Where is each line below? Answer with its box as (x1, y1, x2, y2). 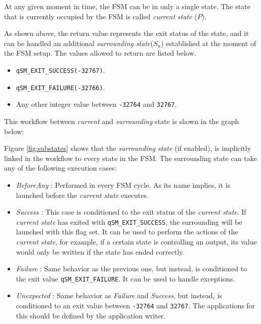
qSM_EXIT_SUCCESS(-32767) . (16, 64, 105, 75)
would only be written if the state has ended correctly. (16, 246, 185, 257)
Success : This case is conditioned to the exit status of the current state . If (16, 207, 246, 217)
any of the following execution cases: (4, 163, 117, 173)
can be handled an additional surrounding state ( (4, 37, 153, 48)
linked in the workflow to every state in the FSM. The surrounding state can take (4, 152, 257, 163)
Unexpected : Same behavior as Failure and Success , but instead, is (16, 290, 222, 301)
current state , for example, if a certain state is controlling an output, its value (16, 236, 257, 247)
